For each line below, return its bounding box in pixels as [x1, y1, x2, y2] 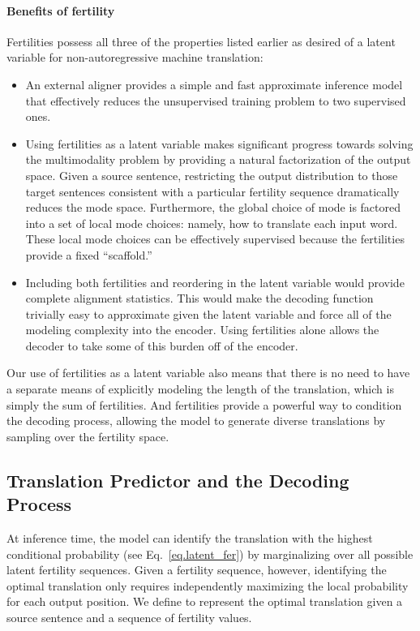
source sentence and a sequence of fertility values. [6, 609, 252, 626]
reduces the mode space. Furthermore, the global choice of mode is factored [25, 199, 401, 216]
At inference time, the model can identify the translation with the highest [6, 530, 373, 547]
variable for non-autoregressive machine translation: [6, 49, 264, 66]
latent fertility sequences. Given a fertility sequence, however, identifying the [6, 561, 387, 578]
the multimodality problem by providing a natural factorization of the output [25, 151, 411, 168]
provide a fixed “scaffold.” [25, 246, 152, 263]
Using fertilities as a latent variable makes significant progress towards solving [25, 135, 414, 152]
